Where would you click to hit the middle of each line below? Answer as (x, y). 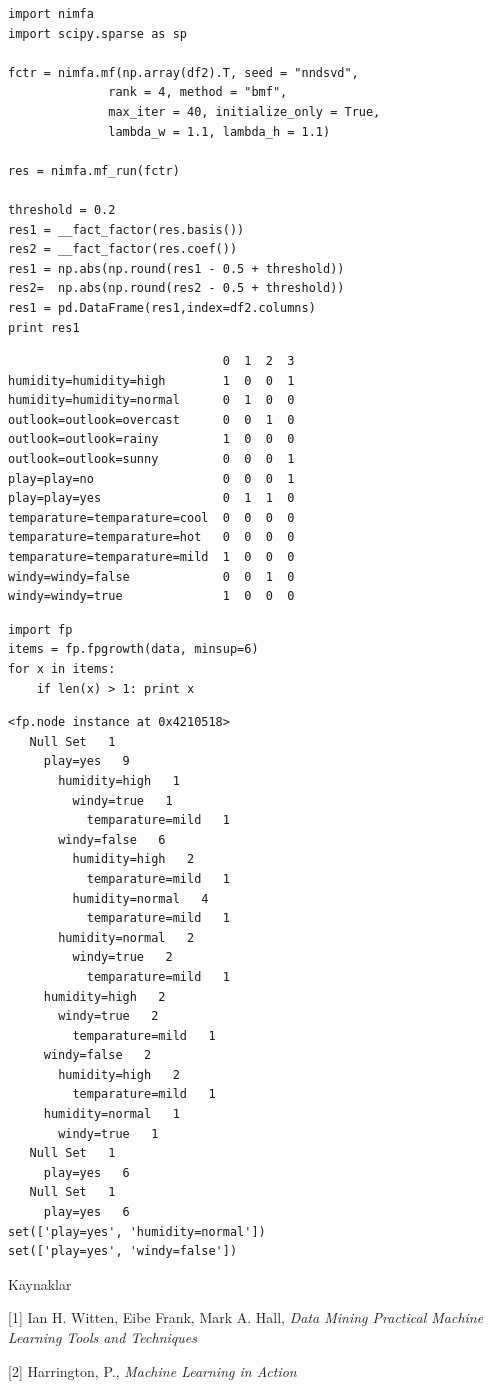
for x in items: (62, 669)
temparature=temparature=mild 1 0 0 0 (151, 557)
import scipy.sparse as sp (97, 33)
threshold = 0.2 (62, 209)
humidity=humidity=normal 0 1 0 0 (151, 400)
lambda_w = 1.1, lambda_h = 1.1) (219, 131)
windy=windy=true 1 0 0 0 (151, 596)
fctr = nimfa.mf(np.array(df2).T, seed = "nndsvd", (183, 72)
